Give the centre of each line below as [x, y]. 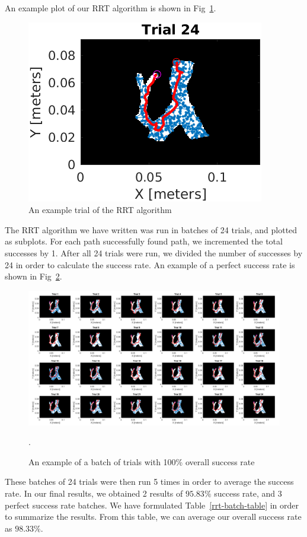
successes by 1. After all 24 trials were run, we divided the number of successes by [154, 252]
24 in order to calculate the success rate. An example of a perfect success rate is [150, 264]
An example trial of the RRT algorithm [100, 210]
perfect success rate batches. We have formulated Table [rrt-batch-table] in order [152, 505]
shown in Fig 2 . [33, 276]
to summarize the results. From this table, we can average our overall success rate [153, 517]
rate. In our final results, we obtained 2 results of [94, 493]
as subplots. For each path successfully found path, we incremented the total [144, 241]
